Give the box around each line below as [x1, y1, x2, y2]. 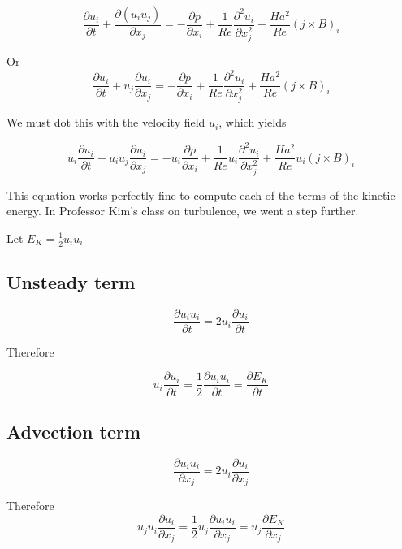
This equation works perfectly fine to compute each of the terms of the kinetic [6, 186, 396, 203]
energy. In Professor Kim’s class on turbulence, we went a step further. [6, 202, 359, 219]
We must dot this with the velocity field [6, 114, 205, 131]
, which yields [218, 114, 287, 131]
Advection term [6, 418, 141, 443]
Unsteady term [6, 269, 136, 294]
